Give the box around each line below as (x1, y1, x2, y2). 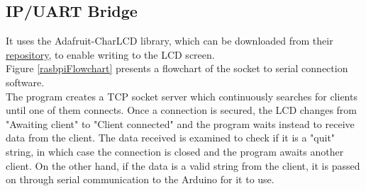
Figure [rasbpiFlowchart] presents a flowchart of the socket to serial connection (6, 61, 348, 76)
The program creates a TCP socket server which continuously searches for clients (6, 88, 357, 103)
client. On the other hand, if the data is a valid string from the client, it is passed (6, 158, 360, 173)
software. (6, 74, 45, 89)
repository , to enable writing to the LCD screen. (6, 47, 215, 62)
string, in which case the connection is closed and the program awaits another (6, 144, 344, 158)
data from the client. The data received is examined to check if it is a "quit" (6, 130, 335, 145)
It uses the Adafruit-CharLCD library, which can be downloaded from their (6, 33, 333, 48)
